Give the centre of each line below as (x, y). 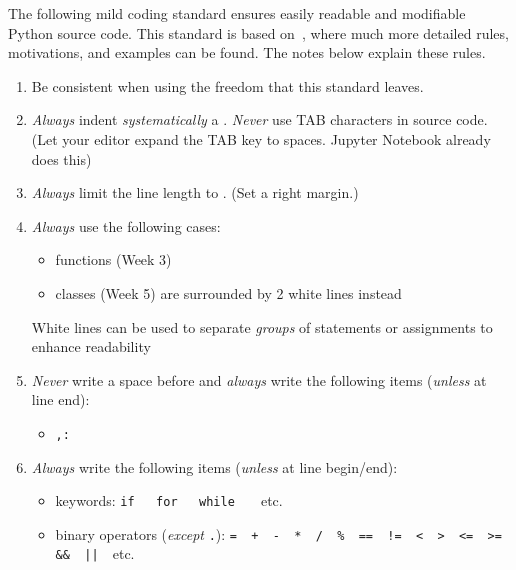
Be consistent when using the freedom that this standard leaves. (227, 85)
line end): (60, 399)
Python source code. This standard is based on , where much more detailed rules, (258, 32)
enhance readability (91, 346)
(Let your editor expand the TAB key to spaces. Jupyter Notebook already (261, 138)
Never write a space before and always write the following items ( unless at (259, 379)
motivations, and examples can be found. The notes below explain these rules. (247, 52)
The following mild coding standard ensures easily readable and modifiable (237, 13)
